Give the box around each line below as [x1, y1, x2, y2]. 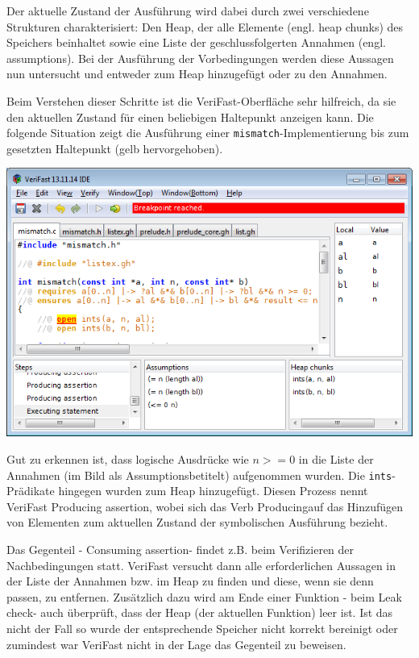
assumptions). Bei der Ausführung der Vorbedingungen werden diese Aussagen [6, 49, 394, 66]
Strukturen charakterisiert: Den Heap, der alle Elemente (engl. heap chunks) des [6, 18, 404, 35]
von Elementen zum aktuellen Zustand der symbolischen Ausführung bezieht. [6, 514, 388, 531]
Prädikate [6, 482, 55, 499]
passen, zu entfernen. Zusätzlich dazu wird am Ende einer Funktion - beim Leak [6, 588, 402, 605]
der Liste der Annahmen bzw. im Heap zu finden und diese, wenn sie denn [6, 573, 374, 589]
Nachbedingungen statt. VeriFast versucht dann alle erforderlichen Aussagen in [6, 556, 396, 573]
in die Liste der [298, 450, 374, 467]
